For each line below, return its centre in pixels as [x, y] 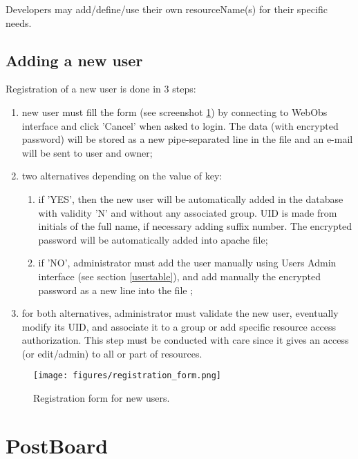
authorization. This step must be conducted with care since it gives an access [185, 340]
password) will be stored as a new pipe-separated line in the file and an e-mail [187, 139]
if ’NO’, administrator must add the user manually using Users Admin [187, 263]
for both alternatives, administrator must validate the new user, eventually [180, 313]
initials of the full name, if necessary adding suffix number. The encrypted [195, 226]
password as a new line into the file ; [116, 290]
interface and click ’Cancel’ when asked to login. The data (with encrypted [180, 125]
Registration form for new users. [102, 398]
